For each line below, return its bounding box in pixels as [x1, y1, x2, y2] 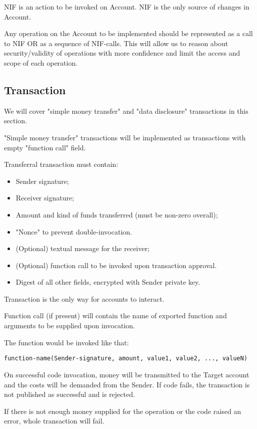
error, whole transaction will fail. [4, 415, 104, 426]
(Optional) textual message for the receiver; [15, 243, 149, 254]
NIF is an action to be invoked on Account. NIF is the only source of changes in [4, 2, 249, 12]
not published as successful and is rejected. [4, 389, 135, 399]
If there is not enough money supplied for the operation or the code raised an [4, 405, 241, 416]
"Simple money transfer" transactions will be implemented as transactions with [4, 132, 246, 142]
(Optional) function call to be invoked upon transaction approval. [15, 260, 217, 270]
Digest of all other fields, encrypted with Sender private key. [15, 277, 200, 287]
